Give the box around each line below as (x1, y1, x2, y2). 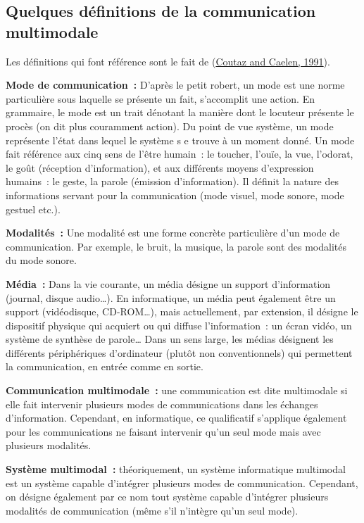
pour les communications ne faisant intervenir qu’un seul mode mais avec (6, 424, 321, 439)
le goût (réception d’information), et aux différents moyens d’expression (6, 160, 314, 175)
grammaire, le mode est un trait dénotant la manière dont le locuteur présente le (6, 105, 354, 120)
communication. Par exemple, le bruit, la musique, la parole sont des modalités (6, 239, 346, 253)
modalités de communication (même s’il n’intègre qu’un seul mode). (6, 503, 299, 517)
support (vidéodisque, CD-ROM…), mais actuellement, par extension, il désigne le (6, 304, 358, 319)
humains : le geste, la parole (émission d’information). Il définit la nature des (6, 174, 339, 189)
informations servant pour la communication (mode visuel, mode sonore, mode (6, 187, 344, 202)
